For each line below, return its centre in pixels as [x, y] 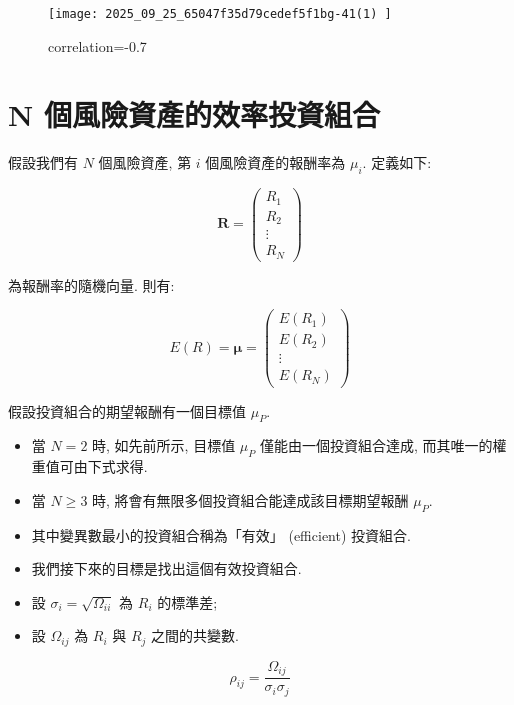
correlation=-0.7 [97, 45]
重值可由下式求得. [89, 466]
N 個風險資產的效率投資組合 [194, 114]
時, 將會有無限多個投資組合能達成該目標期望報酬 [250, 499]
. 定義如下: [397, 162]
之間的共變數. [195, 635]
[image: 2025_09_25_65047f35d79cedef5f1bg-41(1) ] [220, 14]
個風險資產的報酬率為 [275, 162]
